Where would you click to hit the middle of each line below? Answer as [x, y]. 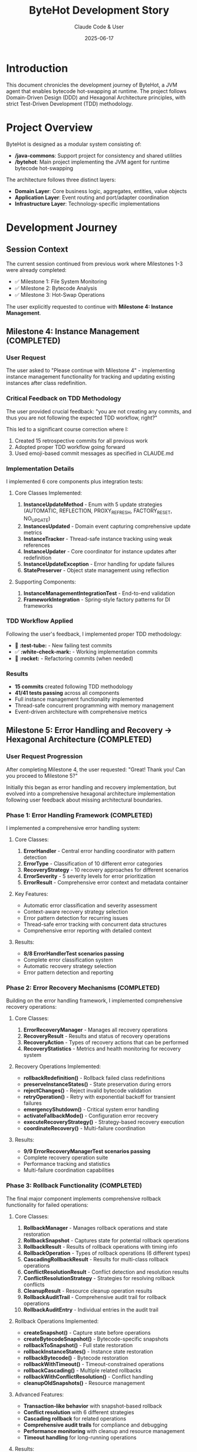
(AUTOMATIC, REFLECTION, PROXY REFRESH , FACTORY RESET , [98, 511]
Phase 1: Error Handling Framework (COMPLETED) [79, 815]
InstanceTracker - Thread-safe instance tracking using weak [98, 539]
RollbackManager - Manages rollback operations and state [96, 1227]
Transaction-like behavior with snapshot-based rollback [93, 1406]
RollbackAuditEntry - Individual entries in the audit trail [91, 1309]
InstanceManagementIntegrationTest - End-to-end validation [99, 593]
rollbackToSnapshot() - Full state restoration [78, 1345]
